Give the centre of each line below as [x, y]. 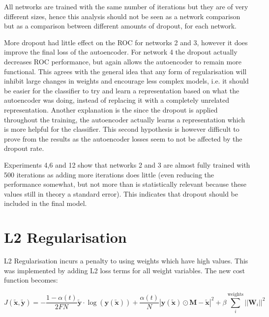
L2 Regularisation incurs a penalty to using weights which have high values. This [126, 260]
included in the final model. [45, 203]
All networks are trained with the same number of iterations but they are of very [126, 6]
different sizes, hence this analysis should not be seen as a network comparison [122, 16]
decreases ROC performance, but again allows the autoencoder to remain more [123, 61]
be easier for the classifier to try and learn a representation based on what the [122, 90]
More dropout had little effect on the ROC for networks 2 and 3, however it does [126, 42]
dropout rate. [24, 148]
